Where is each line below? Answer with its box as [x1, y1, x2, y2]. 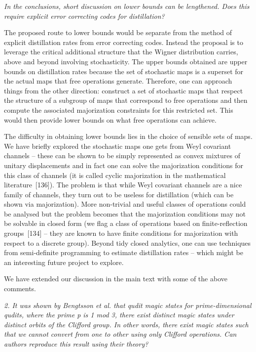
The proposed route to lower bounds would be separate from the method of [4, 27, 232, 38]
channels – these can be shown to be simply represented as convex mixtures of [4, 150, 240, 161]
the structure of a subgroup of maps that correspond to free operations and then [4, 95, 248, 105]
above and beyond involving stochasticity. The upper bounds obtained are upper [4, 56, 248, 66]
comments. [4, 283, 37, 294]
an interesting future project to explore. [4, 257, 124, 267]
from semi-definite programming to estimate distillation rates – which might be [4, 247, 244, 258]
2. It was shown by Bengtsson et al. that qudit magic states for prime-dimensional [4, 300, 252, 310]
